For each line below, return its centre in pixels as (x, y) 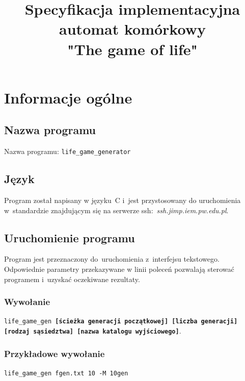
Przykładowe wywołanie (55, 353)
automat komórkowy (132, 29)
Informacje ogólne (68, 97)
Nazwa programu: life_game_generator (67, 151)
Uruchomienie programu (70, 237)
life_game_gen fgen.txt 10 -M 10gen (66, 373)
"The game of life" (132, 49)
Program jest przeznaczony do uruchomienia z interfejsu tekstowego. (112, 259)
